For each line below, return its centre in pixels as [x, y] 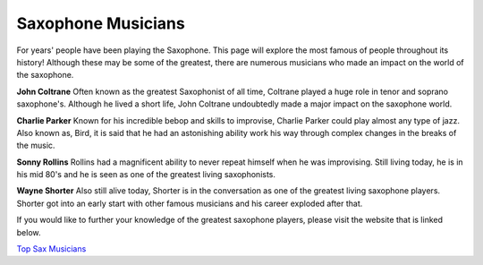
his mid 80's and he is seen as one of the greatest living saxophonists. [146, 175]
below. [29, 232]
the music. [36, 145]
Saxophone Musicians [101, 23]
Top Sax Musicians [51, 249]
